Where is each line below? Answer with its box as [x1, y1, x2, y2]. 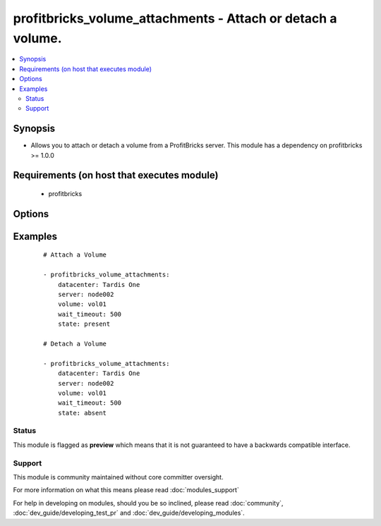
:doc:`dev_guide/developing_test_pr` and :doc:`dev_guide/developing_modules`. [13, 508, 245, 518]
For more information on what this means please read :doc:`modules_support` [13, 486, 239, 494]
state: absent [57, 409, 107, 417]
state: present [57, 320, 111, 328]
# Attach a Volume [43, 251, 107, 259]
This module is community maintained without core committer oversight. [13, 472, 224, 481]
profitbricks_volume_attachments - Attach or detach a [13, 11, 337, 26]
